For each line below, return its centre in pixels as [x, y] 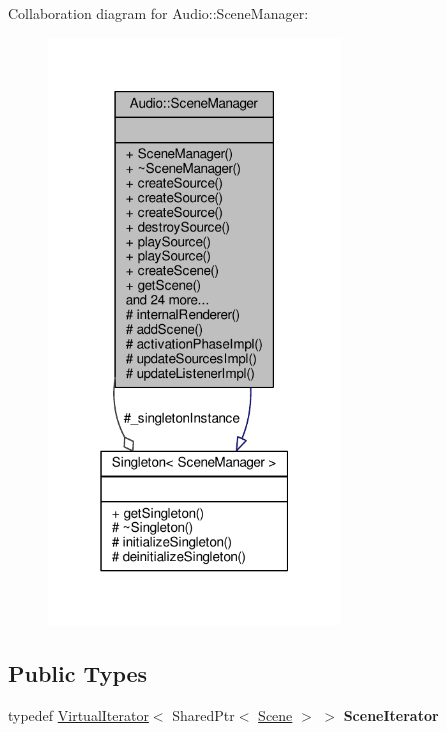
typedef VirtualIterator [78, 714]
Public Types [78, 672]
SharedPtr [203, 714]
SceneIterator [391, 714]
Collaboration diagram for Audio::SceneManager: [158, 13]
